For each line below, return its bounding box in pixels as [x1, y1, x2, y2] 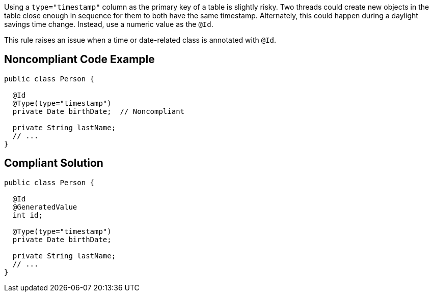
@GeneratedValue [12, 202, 77, 211]
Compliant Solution [4, 157, 103, 170]
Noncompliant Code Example [4, 53, 155, 66]
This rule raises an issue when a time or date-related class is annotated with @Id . [4, 36, 277, 44]
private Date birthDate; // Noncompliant [12, 107, 185, 115]
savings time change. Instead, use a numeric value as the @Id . [4, 20, 213, 28]
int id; [12, 211, 43, 219]
